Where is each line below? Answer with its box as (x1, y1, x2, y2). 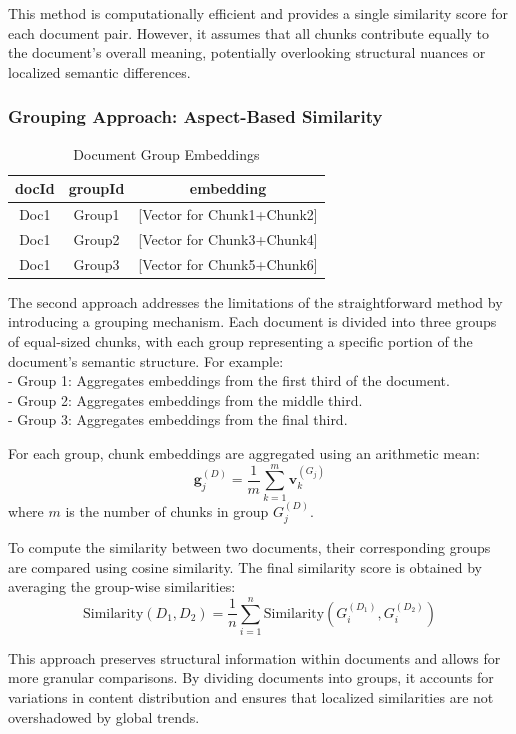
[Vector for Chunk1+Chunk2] (138, 204, 318, 225)
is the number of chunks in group (65, 500, 269, 521)
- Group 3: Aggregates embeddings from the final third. (8, 409, 348, 430)
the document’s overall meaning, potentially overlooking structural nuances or (8, 42, 486, 63)
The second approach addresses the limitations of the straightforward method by (8, 291, 503, 312)
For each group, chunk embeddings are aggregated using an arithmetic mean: (8, 442, 480, 463)
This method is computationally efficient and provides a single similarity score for (8, 3, 508, 23)
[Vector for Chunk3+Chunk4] (138, 228, 318, 249)
